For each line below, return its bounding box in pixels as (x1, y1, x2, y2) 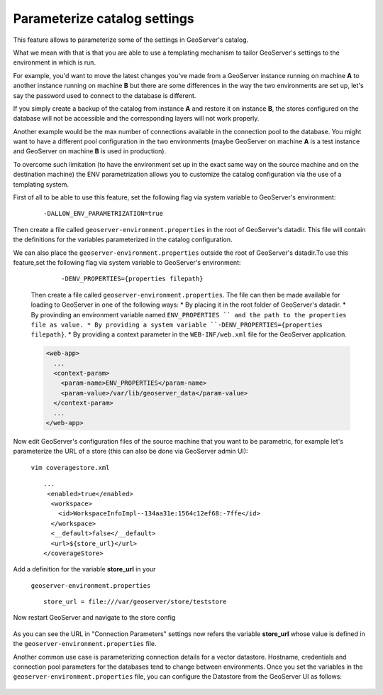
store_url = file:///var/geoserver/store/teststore (43, 598, 227, 606)
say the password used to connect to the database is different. (13, 91, 196, 99)
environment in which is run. (13, 58, 96, 67)
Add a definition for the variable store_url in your (13, 565, 156, 574)
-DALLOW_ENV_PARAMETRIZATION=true (43, 209, 163, 218)
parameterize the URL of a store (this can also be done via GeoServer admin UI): (13, 447, 248, 456)
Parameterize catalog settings (13, 11, 194, 26)
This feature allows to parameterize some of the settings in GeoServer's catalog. (13, 35, 249, 44)
